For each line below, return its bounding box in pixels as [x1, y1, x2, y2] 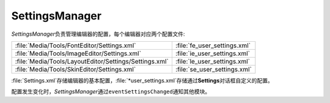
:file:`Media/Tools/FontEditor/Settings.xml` [15, 41, 137, 50]
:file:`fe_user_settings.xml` [175, 41, 251, 50]
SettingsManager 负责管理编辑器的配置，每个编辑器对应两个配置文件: [11, 30, 185, 38]
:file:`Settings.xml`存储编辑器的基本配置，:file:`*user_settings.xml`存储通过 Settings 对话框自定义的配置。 [11, 76, 273, 84]
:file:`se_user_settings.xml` [175, 65, 252, 73]
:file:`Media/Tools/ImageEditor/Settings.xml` [15, 49, 142, 58]
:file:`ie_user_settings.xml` [175, 49, 251, 58]
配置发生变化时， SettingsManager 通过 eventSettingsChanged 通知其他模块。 [11, 88, 211, 95]
